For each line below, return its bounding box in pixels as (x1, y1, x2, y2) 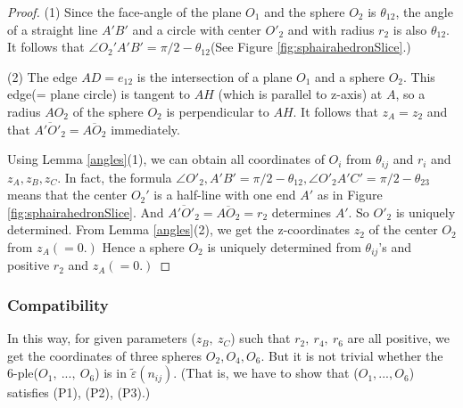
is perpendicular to (166, 102, 269, 120)
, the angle (395, 3, 453, 20)
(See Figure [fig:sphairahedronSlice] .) (210, 37, 411, 56)
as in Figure (317, 185, 383, 204)
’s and (378, 237, 411, 256)
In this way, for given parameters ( (7, 329, 196, 347)
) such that (230, 329, 291, 347)
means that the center (7, 185, 128, 204)
